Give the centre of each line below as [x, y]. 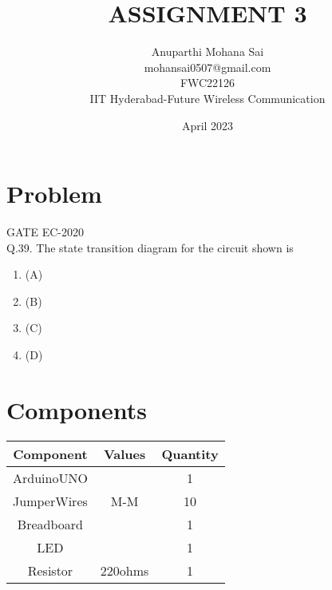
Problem [54, 194]
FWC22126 [207, 83]
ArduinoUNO [50, 477]
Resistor [50, 570]
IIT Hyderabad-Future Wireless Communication [207, 98]
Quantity [190, 453]
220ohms [125, 570]
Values [125, 453]
